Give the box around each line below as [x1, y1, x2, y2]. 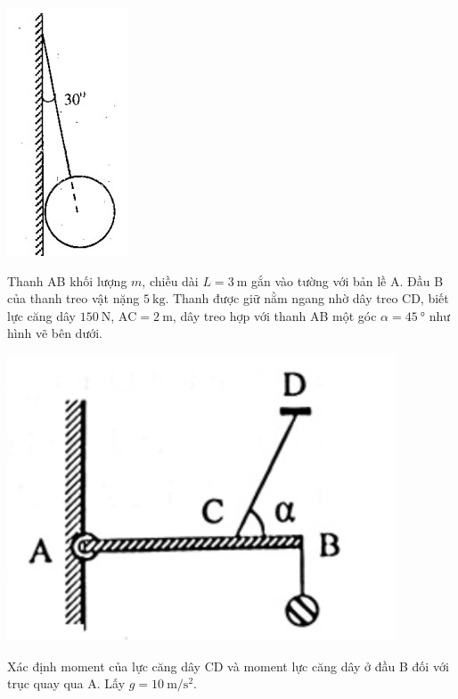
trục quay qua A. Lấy [7, 674, 126, 693]
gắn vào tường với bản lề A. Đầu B [251, 271, 444, 290]
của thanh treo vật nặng [7, 289, 140, 308]
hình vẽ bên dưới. [7, 324, 102, 342]
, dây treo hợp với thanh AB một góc [172, 306, 377, 325]
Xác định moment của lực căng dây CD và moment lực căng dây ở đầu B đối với [7, 656, 449, 675]
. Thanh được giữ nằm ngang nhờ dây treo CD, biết [165, 289, 449, 308]
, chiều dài [142, 271, 199, 290]
